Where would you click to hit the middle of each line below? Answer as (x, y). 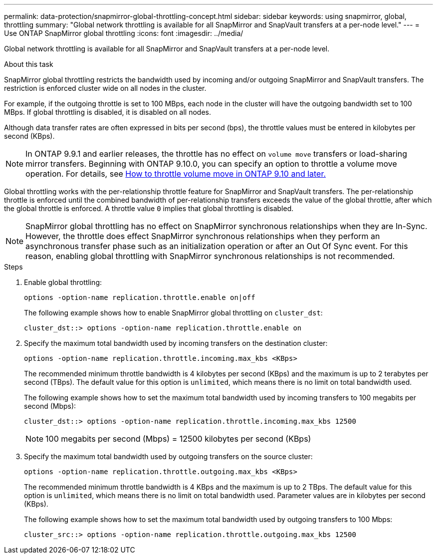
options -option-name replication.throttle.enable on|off (140, 297)
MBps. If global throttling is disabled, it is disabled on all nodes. (108, 112)
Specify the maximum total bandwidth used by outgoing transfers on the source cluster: (168, 456)
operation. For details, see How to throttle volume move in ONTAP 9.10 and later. (176, 174)
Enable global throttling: (63, 282)
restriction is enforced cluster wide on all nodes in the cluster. (105, 88)
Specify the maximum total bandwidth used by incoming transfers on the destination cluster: (176, 343)
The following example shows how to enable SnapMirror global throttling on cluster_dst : (173, 313)
